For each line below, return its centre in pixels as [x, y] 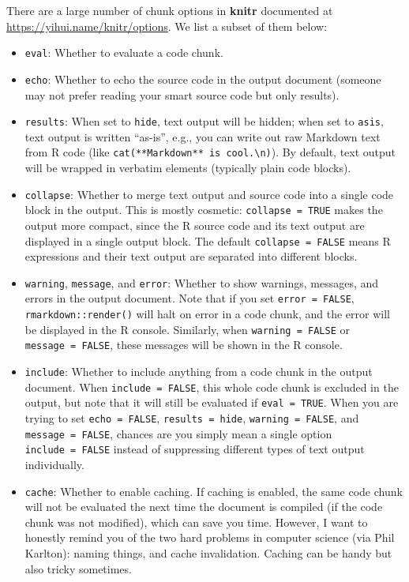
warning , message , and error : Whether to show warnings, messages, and [202, 282]
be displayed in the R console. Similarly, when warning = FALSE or [187, 329]
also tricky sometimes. [78, 568]
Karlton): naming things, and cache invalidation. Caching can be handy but [208, 553]
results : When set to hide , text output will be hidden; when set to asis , [204, 121]
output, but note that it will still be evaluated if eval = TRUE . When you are [212, 402]
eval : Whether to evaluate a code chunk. [124, 53]
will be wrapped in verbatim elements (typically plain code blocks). [188, 167]
